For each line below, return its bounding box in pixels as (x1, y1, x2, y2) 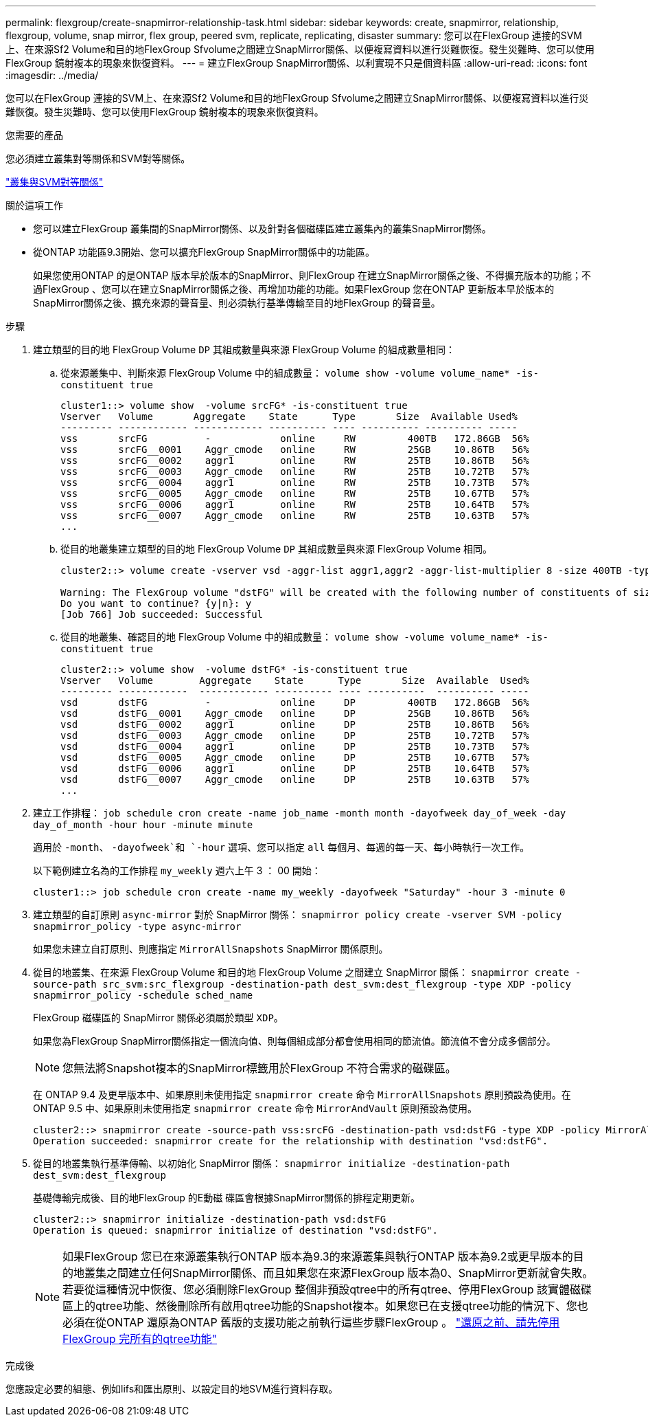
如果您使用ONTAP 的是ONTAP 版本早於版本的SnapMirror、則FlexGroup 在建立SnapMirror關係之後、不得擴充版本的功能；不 (33, 269, 591, 281)
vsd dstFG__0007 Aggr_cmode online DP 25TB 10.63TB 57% (60, 774, 529, 785)
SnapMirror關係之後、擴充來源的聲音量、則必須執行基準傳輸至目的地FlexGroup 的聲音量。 (33, 297, 441, 309)
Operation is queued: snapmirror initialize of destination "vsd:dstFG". (33, 1225, 439, 1236)
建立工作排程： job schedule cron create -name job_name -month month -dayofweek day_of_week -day (33, 807, 566, 819)
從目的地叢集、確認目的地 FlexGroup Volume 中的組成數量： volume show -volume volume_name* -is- (60, 631, 548, 643)
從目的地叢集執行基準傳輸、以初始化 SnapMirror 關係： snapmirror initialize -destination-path (33, 1157, 510, 1169)
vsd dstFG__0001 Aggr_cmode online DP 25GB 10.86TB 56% (60, 708, 529, 719)
